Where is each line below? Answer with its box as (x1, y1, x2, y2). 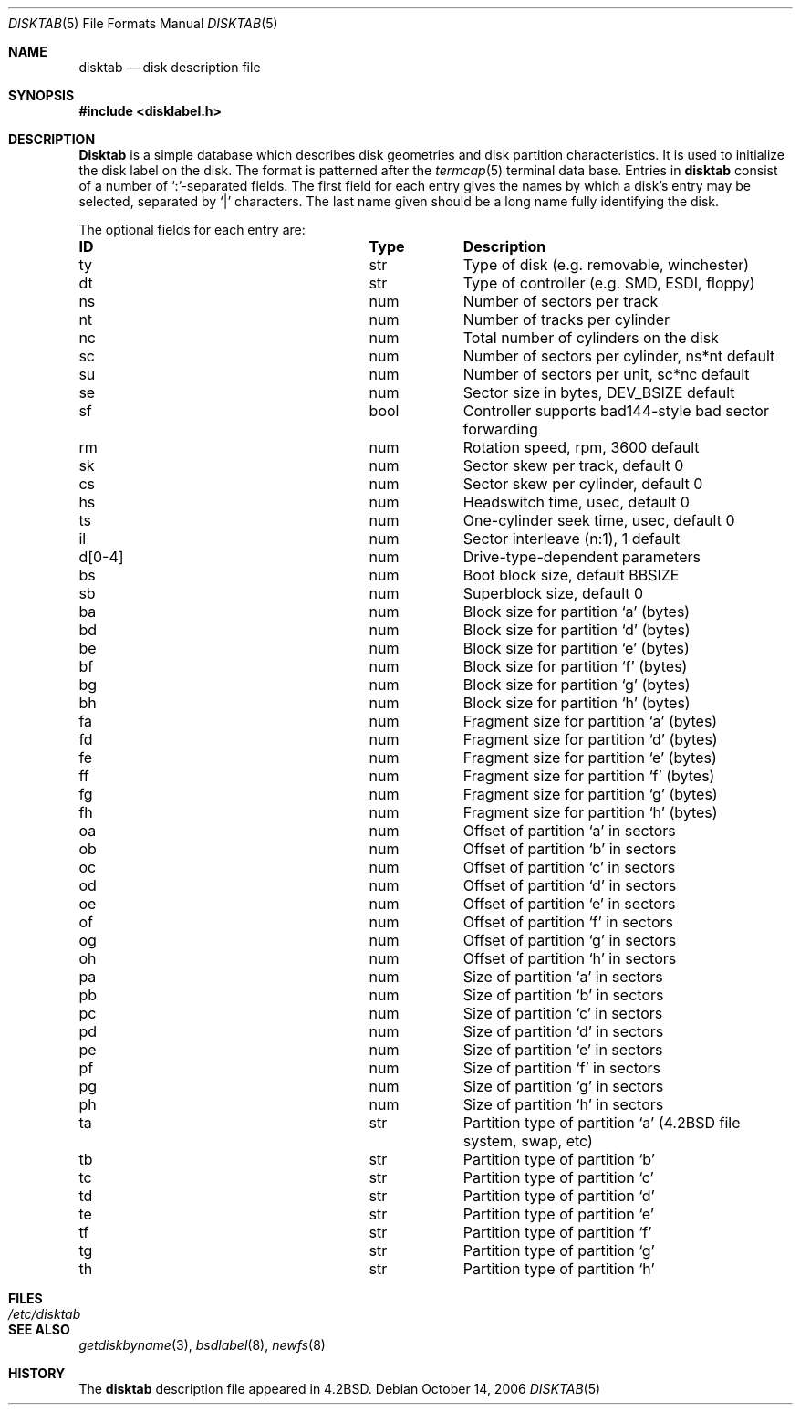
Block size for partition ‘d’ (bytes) (462, 621, 691, 639)
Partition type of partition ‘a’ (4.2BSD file (462, 1114, 741, 1132)
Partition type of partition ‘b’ (462, 1150, 655, 1168)
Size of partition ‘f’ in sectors (462, 1059, 660, 1077)
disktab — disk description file (78, 59, 261, 75)
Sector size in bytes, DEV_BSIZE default (462, 383, 735, 402)
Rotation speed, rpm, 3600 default (462, 438, 700, 456)
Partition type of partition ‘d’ (462, 1187, 655, 1205)
